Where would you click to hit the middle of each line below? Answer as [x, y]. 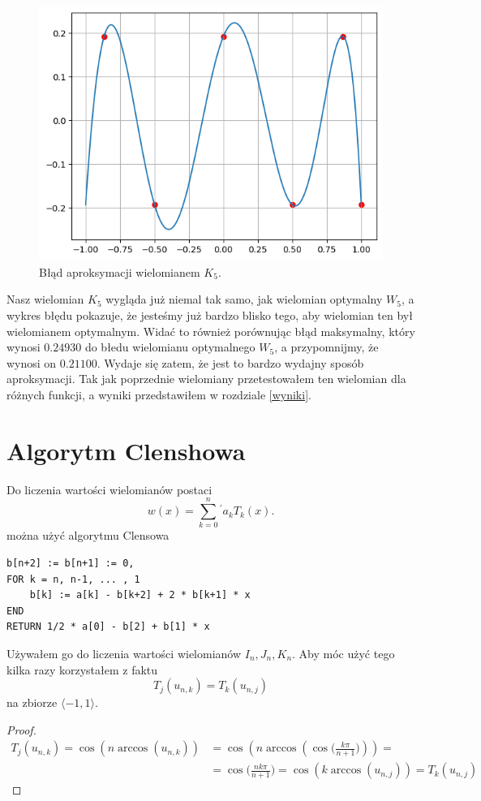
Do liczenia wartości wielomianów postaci [110, 489]
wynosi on [32, 362]
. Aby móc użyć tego [344, 653]
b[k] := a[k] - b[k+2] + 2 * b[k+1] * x [140, 595]
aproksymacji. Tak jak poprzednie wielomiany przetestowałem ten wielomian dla [206, 379]
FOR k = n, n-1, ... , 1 [73, 579]
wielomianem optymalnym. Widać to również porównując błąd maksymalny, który [211, 331]
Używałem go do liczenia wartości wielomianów [124, 653]
